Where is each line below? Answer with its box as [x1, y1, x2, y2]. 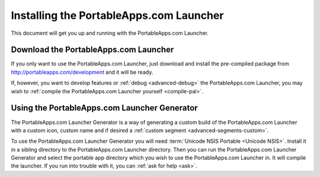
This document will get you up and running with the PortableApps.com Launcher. [11, 29, 209, 37]
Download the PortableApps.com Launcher [11, 45, 174, 55]
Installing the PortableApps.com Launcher [11, 9, 224, 22]
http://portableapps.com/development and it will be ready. [11, 68, 153, 76]
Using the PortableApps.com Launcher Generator [11, 103, 198, 113]
